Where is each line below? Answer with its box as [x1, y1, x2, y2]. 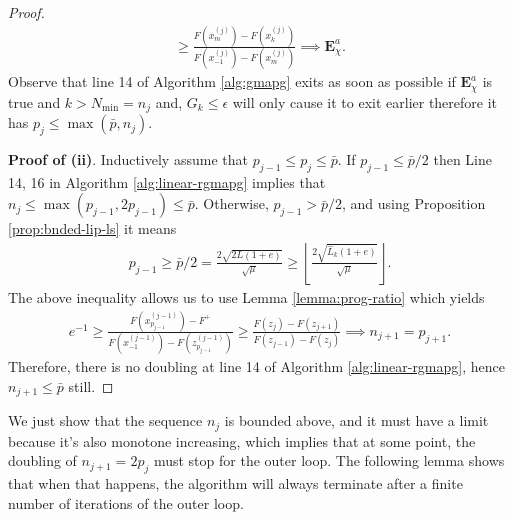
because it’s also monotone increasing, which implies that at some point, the [8, 430, 476, 451]
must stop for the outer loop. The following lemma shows [153, 450, 505, 471]
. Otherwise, [194, 193, 269, 214]
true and [8, 91, 61, 112]
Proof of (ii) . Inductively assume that [8, 148, 248, 169]
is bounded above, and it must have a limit [224, 410, 489, 431]
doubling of [8, 450, 77, 471]
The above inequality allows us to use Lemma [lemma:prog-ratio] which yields [8, 286, 485, 307]
